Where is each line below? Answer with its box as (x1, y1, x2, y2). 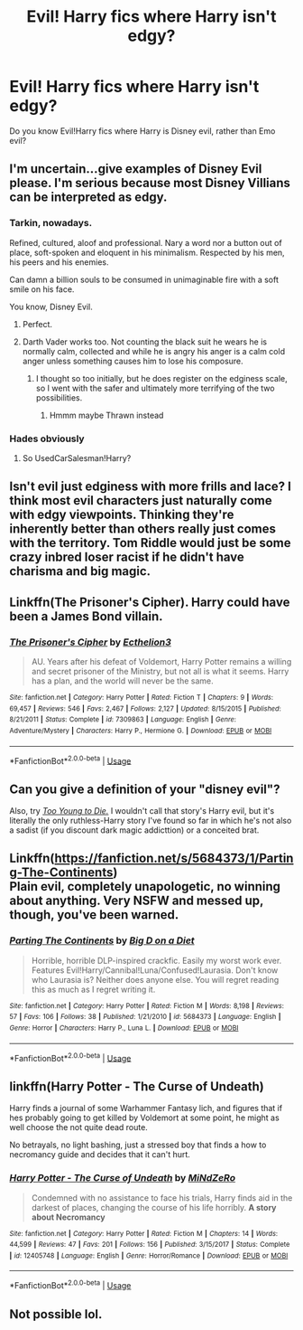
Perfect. (22, 318, 52, 329)
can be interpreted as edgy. (9, 190, 168, 205)
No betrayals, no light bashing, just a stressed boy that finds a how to (9, 1139, 267, 1150)
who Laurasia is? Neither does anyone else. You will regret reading (31, 974, 280, 985)
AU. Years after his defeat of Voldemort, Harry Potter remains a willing (31, 656, 292, 666)
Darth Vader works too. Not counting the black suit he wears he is (22, 336, 268, 347)
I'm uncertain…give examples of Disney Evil (9, 161, 262, 177)
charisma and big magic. (9, 563, 151, 580)
